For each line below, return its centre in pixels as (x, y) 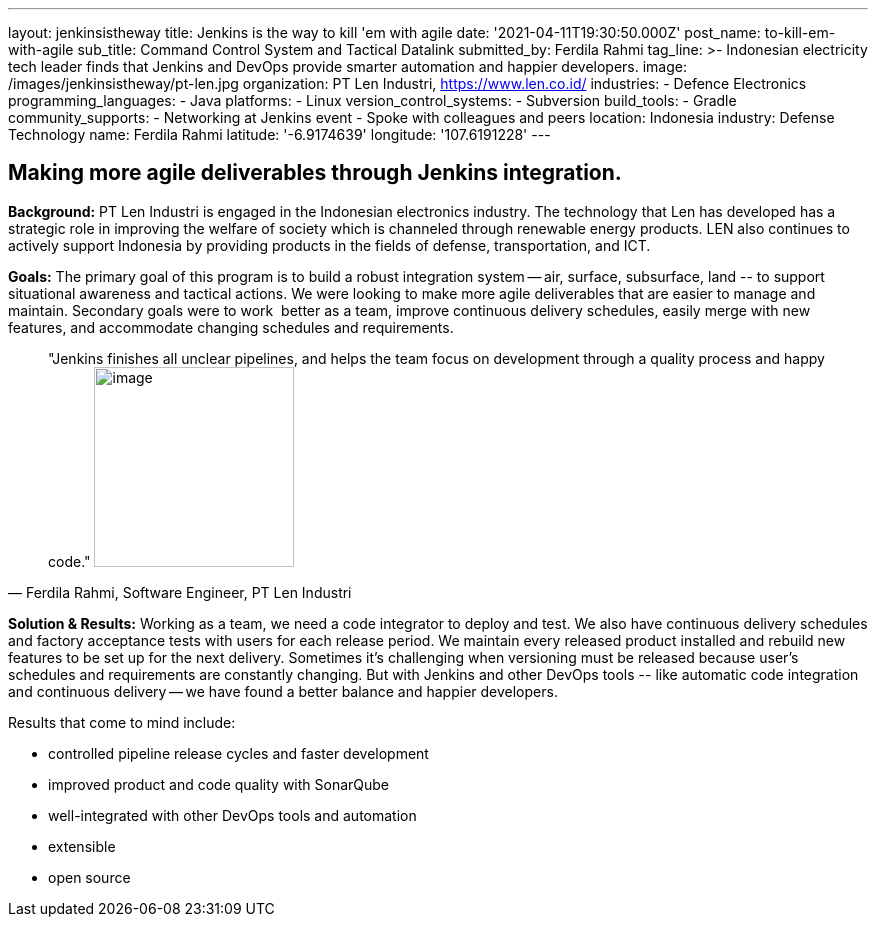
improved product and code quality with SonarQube (219, 784)
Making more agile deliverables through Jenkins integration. (315, 173)
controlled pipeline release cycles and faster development (238, 753)
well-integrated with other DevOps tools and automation (232, 815)
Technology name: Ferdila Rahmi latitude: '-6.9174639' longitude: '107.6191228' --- (279, 134)
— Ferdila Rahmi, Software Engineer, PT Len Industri (180, 592)
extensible (82, 846)
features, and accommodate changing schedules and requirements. (231, 327)
